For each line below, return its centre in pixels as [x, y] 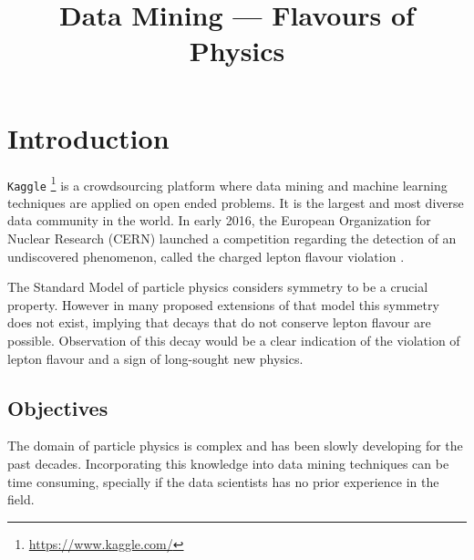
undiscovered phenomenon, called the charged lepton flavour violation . [206, 256]
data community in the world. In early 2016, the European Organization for [219, 220]
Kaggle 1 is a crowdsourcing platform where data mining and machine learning [227, 183]
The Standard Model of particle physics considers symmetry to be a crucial [218, 287]
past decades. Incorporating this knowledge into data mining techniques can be [228, 463]
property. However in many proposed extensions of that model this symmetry [223, 304]
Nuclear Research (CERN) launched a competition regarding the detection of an [232, 238]
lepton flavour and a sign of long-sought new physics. [155, 358]
